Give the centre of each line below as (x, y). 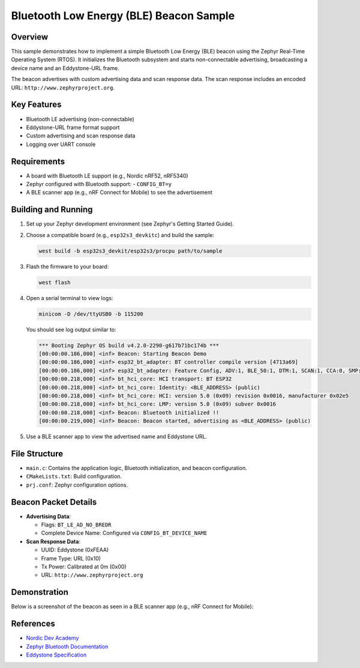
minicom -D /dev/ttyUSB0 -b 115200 (91, 314)
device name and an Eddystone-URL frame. (65, 68)
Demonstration (40, 592)
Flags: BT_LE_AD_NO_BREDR (76, 525)
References (33, 624)
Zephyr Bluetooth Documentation (67, 646)
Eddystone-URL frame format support (73, 127)
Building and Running (52, 210)
